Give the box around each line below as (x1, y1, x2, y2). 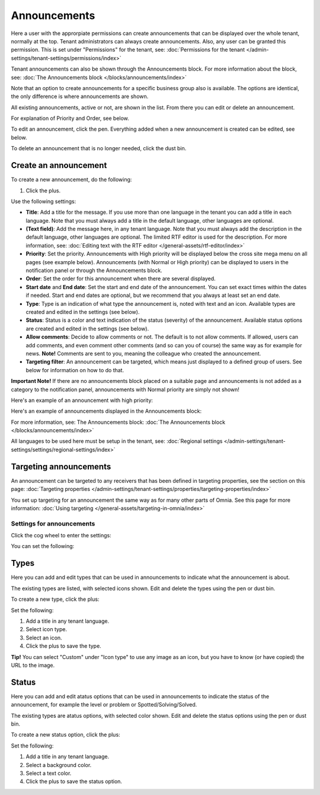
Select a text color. (25, 769, 72, 777)
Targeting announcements (11, 461, 111, 471)
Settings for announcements (11, 520, 95, 528)
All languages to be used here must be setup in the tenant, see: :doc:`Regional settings (11, 438, 223, 445)
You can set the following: (11, 543, 75, 550)
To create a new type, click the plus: (11, 596, 100, 603)
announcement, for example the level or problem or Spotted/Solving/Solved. (11, 701, 197, 708)
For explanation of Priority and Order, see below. (11, 115, 130, 122)
